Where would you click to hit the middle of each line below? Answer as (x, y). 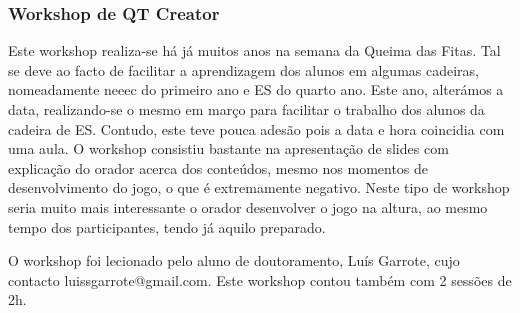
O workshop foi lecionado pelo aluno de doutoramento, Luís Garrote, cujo (234, 260)
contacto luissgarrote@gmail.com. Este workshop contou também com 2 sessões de (260, 279)
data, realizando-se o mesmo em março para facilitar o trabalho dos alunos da (246, 109)
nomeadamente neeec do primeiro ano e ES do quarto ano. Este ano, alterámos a (256, 89)
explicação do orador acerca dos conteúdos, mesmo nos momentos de (218, 167)
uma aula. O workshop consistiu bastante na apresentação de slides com (228, 148)
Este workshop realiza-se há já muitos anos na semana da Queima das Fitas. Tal (254, 50)
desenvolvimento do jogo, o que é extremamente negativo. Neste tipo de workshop (259, 187)
